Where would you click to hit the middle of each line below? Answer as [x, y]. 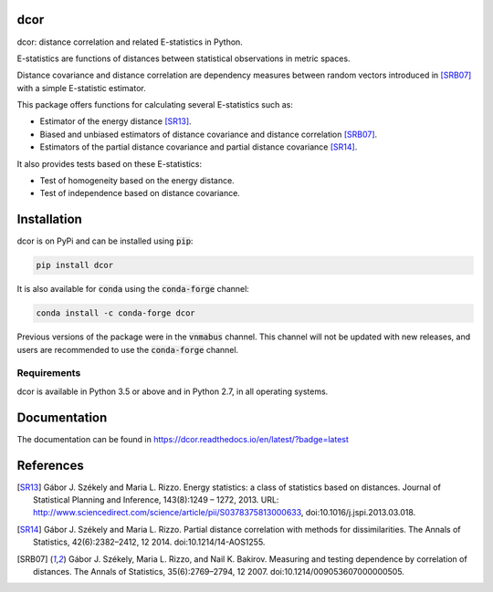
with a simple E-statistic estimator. [81, 88]
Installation [49, 219]
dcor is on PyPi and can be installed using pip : [105, 241]
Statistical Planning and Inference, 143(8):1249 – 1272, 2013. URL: [156, 500]
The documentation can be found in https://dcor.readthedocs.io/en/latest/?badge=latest [183, 439]
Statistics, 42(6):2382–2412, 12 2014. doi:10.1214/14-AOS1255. [149, 542]
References [50, 465]
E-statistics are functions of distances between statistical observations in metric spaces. [184, 58]
